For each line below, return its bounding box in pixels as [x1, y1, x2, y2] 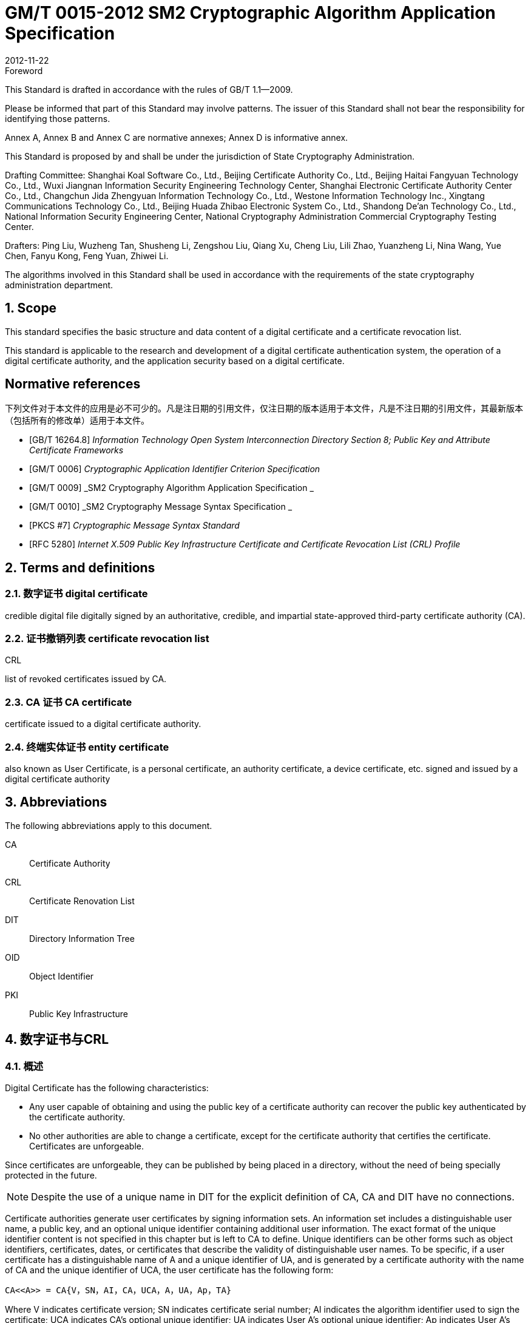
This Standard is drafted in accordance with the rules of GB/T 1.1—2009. [5, 84, 293, 95]
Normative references [5, 376, 141, 392]
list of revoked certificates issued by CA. [5, 674, 167, 685]
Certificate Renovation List [29, 895, 135, 906]
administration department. [5, 279, 113, 290]
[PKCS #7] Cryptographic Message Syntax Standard [29, 520, 240, 531]
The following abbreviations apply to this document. [5, 820, 212, 831]
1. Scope [5, 300, 57, 316]
